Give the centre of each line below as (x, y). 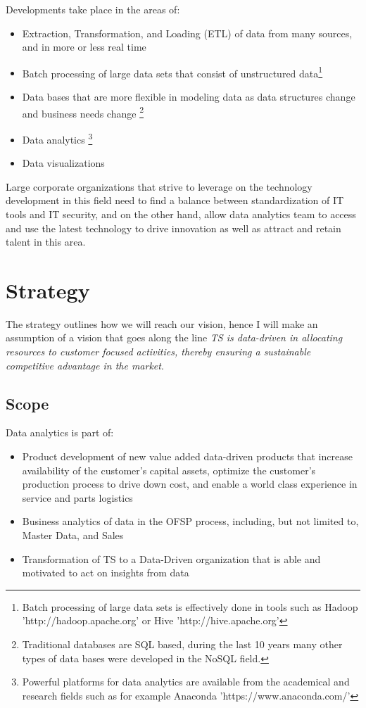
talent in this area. (46, 242)
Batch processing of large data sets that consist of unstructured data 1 (172, 72)
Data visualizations (63, 163)
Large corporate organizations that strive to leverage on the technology (159, 186)
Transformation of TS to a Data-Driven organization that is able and (171, 558)
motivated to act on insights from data (106, 573)
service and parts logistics (77, 497)
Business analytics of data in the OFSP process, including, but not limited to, (190, 521)
